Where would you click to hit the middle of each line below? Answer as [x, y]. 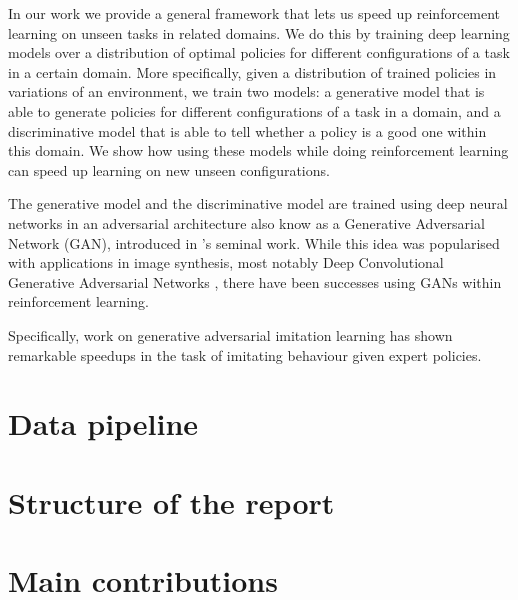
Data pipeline [103, 423]
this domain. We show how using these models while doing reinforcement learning [258, 150]
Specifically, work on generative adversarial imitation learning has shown [230, 334]
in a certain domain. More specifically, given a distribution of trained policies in [252, 71]
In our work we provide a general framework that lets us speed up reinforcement [254, 13]
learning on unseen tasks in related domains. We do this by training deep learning [259, 32]
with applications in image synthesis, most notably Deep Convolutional [226, 262]
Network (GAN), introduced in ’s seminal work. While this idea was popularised [254, 242]
